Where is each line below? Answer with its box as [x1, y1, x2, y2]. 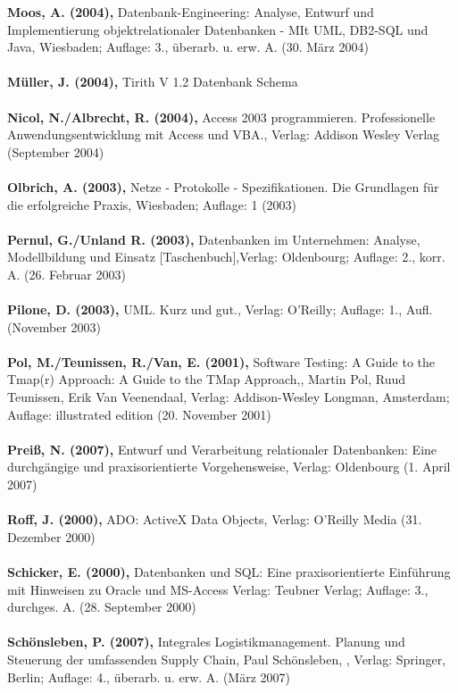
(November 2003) [7, 317, 102, 336]
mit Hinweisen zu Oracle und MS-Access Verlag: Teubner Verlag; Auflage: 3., [7, 580, 429, 598]
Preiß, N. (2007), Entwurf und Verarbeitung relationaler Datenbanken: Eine [7, 439, 437, 458]
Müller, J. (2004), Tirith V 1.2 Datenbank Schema [7, 72, 298, 91]
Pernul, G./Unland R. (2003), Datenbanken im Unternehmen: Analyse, [7, 230, 421, 248]
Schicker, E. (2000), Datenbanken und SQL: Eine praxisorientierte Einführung [7, 563, 451, 580]
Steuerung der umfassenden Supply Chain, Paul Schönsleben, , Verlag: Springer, [7, 649, 446, 668]
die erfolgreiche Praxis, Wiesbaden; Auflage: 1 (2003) [7, 195, 297, 213]
